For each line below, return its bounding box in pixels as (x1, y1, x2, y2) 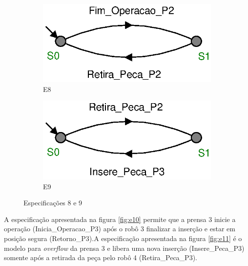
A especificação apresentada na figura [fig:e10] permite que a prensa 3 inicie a (4, 214, 236, 224)
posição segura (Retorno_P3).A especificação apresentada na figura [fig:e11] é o (4, 233, 242, 243)
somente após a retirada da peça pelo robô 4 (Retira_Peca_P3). (4, 252, 197, 263)
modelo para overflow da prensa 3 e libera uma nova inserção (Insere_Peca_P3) (4, 243, 245, 253)
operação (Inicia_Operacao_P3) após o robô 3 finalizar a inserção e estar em (4, 223, 235, 234)
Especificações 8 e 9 (23, 198, 83, 208)
